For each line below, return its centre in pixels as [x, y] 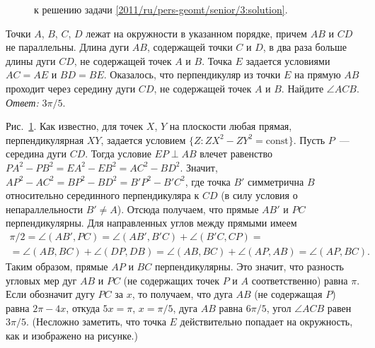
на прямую [318, 74]
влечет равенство [236, 154]
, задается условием [143, 139]
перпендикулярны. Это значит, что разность [249, 266]
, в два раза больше [305, 47]
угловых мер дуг [41, 280]
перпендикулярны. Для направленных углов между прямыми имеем [151, 223]
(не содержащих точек [172, 280]
